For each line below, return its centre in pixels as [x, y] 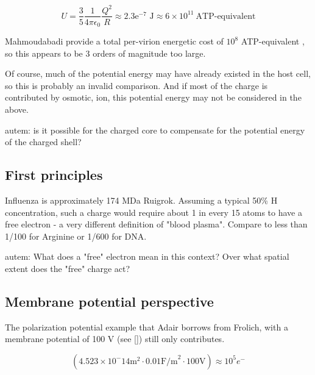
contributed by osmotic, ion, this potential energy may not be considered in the [153, 97]
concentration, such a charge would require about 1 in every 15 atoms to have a [154, 212]
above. [17, 109]
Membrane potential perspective [109, 301]
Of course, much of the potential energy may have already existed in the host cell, [158, 73]
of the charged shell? [43, 142]
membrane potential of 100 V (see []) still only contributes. [115, 339]
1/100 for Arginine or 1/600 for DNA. [76, 236]
